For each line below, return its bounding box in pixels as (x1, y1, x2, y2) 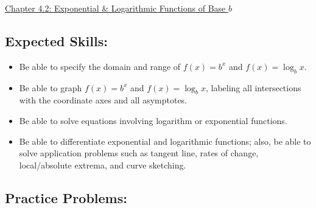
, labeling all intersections (205, 81, 301, 94)
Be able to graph (19, 81, 82, 94)
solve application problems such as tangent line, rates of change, (19, 147, 259, 159)
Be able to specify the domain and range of (19, 60, 181, 72)
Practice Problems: (5, 188, 127, 207)
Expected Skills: (5, 31, 108, 50)
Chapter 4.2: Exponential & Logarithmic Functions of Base (5, 2, 226, 14)
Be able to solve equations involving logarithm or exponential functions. (19, 114, 287, 127)
